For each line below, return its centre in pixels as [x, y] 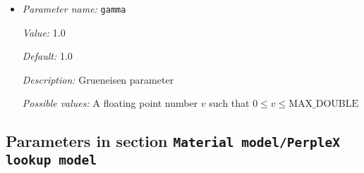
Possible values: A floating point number [110, 103]
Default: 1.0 [47, 56]
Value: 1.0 [44, 32]
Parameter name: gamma [74, 8]
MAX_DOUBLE [324, 104]
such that [229, 103]
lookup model [51, 160]
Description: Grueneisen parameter [98, 79]
